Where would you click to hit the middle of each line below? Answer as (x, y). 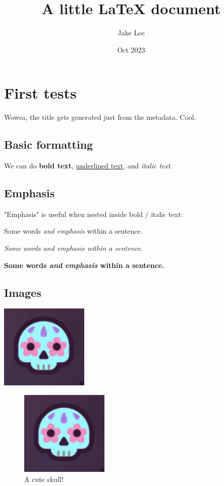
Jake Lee (131, 33)
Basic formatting (49, 144)
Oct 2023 (131, 49)
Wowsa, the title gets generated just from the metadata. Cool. (100, 117)
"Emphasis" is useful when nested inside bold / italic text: (94, 214)
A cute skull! (44, 479)
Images (23, 292)
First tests (40, 93)
